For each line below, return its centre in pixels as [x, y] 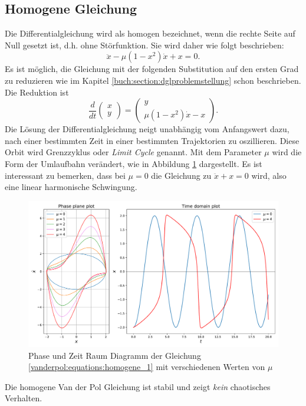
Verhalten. [24, 398]
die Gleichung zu [181, 175]
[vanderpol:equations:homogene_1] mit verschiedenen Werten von [147, 367]
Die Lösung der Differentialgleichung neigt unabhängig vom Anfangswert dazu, [147, 129]
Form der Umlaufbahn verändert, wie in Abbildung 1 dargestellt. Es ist [134, 163]
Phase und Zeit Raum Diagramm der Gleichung [115, 355]
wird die [287, 152]
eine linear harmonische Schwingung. [71, 187]
